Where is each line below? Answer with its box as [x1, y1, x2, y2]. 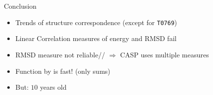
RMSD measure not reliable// [15, 50, 105, 60]
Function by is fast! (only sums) [15, 66, 110, 76]
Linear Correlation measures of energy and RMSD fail [15, 33, 177, 43]
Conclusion [4, 1, 36, 11]
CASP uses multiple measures [120, 50, 209, 60]
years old [40, 82, 67, 92]
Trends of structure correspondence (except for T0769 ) [15, 17, 177, 27]
